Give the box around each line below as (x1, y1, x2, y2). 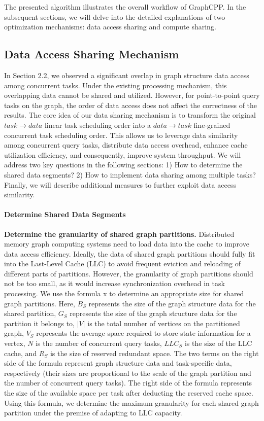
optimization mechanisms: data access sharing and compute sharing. (4, 21, 216, 32)
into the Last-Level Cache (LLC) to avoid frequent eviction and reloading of (4, 258, 241, 269)
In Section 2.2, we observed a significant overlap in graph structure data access (4, 69, 249, 80)
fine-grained (193, 119, 230, 130)
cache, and (4, 347, 37, 358)
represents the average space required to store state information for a (36, 328, 251, 338)
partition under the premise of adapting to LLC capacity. (4, 407, 182, 418)
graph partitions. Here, (4, 298, 75, 308)
